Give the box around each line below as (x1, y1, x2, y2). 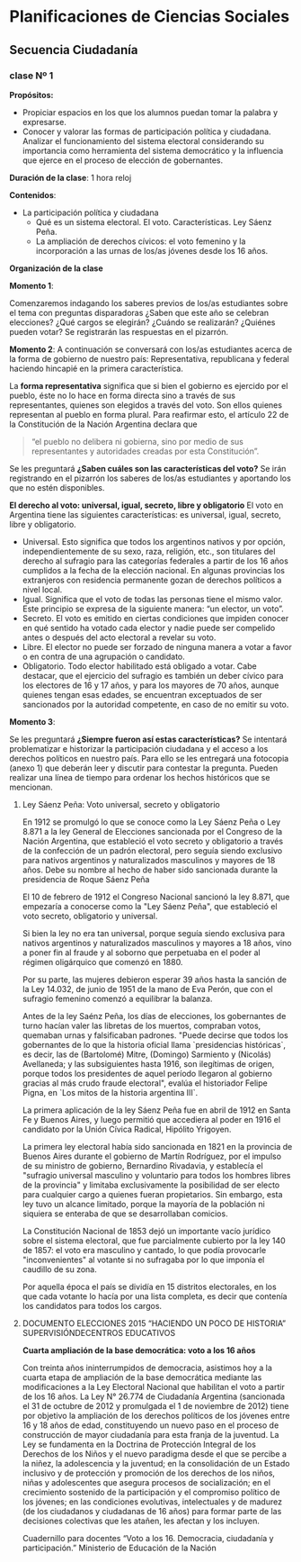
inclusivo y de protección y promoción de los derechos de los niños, (22, 1467, 276, 1478)
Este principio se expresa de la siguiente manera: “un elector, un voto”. (22, 603, 285, 614)
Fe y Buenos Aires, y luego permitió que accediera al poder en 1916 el (22, 1114, 281, 1124)
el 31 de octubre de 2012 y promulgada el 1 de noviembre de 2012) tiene (22, 1400, 289, 1411)
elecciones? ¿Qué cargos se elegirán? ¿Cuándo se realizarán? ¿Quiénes (9, 317, 276, 328)
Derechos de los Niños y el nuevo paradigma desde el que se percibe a (22, 1448, 288, 1459)
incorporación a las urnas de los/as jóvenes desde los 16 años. (35, 245, 269, 256)
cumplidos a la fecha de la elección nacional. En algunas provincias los (22, 564, 286, 575)
